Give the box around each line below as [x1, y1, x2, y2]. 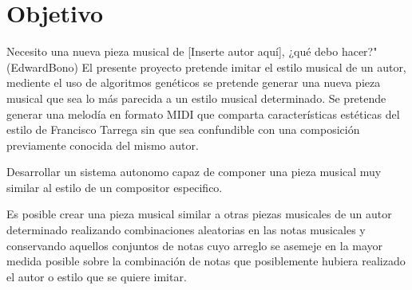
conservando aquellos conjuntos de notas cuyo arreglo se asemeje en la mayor [6, 237, 383, 253]
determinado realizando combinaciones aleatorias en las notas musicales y [6, 221, 366, 238]
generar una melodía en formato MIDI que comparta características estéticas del [6, 105, 400, 122]
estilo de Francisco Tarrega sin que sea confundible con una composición [6, 121, 360, 138]
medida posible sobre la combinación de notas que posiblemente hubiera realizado [6, 253, 406, 269]
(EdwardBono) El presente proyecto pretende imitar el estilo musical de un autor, [6, 58, 406, 75]
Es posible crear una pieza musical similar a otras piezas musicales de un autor [6, 206, 392, 222]
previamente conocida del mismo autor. [6, 136, 199, 153]
